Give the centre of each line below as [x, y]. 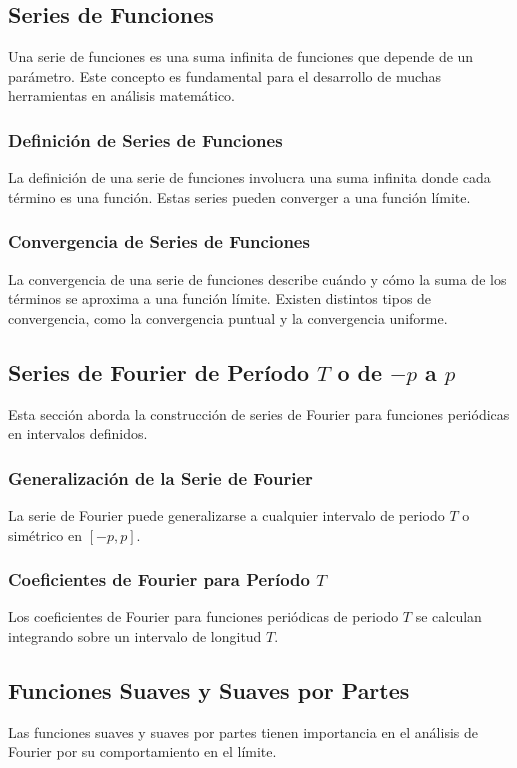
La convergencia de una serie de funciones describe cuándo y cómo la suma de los [257, 278]
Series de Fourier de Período [159, 371]
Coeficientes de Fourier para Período [159, 579]
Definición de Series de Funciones [145, 139]
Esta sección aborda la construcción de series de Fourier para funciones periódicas [259, 413]
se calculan [448, 616]
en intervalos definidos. [78, 433]
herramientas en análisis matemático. [122, 95]
